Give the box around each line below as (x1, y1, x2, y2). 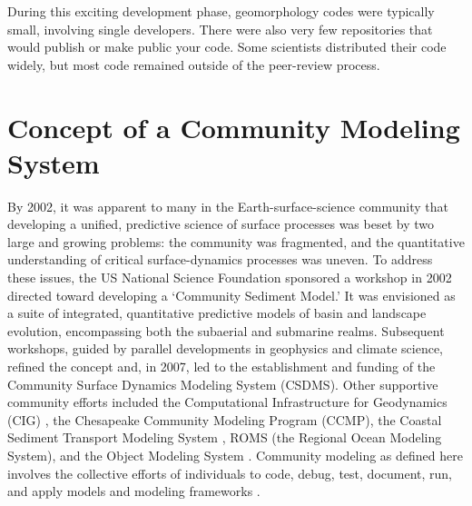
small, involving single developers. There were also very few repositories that (7, 19, 433, 38)
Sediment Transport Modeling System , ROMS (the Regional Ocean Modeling (7, 428, 442, 447)
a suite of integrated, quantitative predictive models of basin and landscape (7, 303, 427, 322)
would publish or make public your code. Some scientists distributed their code (7, 37, 447, 56)
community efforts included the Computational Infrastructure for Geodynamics (7, 392, 447, 412)
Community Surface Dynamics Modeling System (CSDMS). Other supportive (7, 374, 438, 393)
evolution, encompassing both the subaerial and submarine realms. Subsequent (7, 321, 445, 340)
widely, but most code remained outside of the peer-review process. (7, 55, 380, 74)
